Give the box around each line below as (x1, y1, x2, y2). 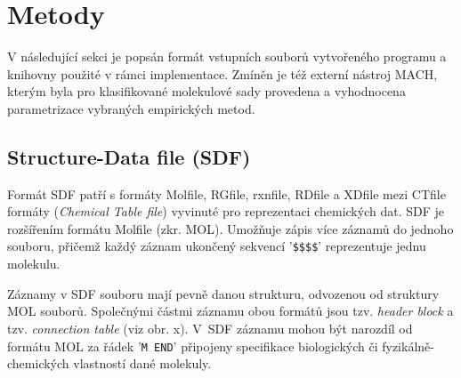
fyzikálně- (382, 336, 434, 355)
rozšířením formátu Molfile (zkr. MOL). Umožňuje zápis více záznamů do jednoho (7, 219, 454, 237)
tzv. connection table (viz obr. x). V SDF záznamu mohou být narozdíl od (7, 318, 413, 337)
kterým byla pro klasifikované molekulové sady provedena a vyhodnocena (7, 82, 406, 101)
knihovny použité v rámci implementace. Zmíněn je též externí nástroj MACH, (7, 64, 438, 83)
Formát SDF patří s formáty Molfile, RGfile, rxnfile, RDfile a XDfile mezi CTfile (7, 184, 446, 203)
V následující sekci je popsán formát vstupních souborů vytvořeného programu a (7, 47, 447, 66)
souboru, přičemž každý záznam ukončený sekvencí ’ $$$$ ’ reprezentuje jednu (7, 237, 426, 255)
